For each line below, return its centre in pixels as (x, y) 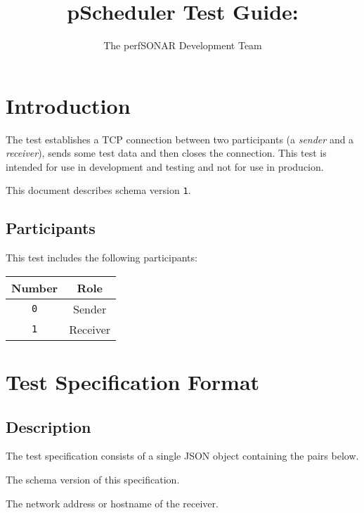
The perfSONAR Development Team (183, 45)
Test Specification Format (133, 382)
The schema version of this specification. (93, 480)
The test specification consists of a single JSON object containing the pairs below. (182, 456)
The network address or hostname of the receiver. (112, 503)
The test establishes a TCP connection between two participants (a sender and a (180, 139)
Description (48, 426)
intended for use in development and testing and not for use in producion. (165, 166)
